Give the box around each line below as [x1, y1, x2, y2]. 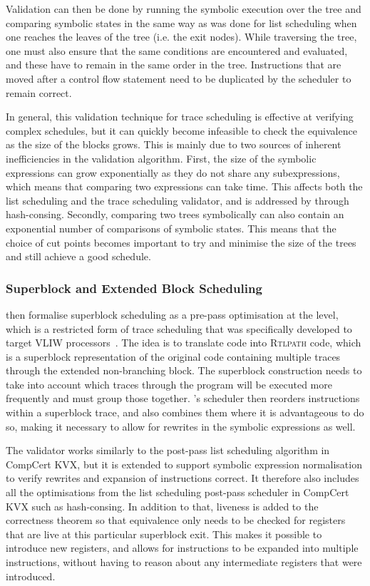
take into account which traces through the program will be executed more [6, 376, 332, 391]
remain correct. [6, 85, 72, 100]
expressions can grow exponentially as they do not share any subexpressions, [6, 165, 340, 180]
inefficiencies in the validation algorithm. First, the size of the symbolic [6, 150, 317, 165]
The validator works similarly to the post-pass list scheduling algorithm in [6, 443, 330, 458]
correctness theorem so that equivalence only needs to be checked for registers [6, 513, 346, 528]
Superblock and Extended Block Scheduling [6, 279, 262, 297]
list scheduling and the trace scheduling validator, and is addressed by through [6, 192, 349, 207]
